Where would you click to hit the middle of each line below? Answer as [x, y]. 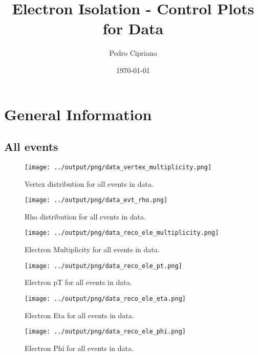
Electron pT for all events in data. [78, 282]
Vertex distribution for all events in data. [89, 183]
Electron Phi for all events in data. [79, 348]
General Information [78, 114]
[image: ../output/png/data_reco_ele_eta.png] [105, 298]
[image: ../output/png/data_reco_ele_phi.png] [105, 332]
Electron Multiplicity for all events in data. [92, 249]
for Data [133, 28]
